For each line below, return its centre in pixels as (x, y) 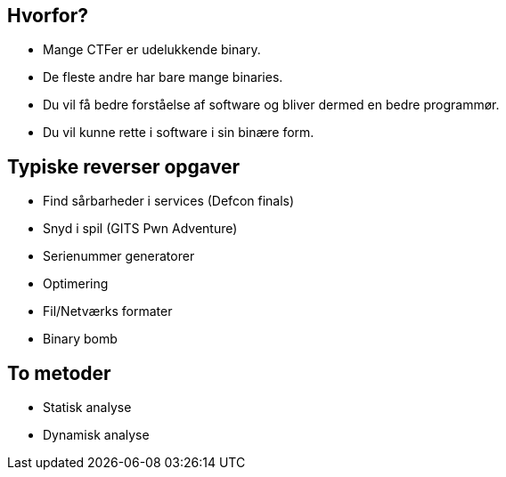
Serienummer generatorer (119, 256)
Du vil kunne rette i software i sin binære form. (179, 133)
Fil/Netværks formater (108, 311)
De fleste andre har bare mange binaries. (163, 77)
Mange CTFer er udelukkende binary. (152, 50)
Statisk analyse (87, 408)
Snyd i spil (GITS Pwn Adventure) (140, 229)
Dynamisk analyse (96, 435)
